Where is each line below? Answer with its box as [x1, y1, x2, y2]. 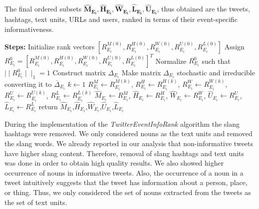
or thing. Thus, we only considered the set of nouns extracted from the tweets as [4, 187, 251, 198]
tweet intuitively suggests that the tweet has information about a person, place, [4, 177, 248, 188]
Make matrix [121, 67, 161, 77]
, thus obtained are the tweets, [157, 3, 250, 14]
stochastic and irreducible [177, 67, 255, 77]
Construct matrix [52, 67, 106, 77]
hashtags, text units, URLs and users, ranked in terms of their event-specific [4, 14, 238, 24]
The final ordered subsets [4, 3, 82, 14]
